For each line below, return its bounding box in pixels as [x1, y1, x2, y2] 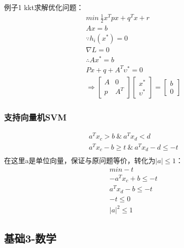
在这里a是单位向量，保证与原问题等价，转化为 [4, 155, 155, 166]
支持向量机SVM [4, 110, 67, 123]
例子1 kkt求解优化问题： [4, 2, 83, 12]
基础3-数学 [4, 230, 57, 245]
